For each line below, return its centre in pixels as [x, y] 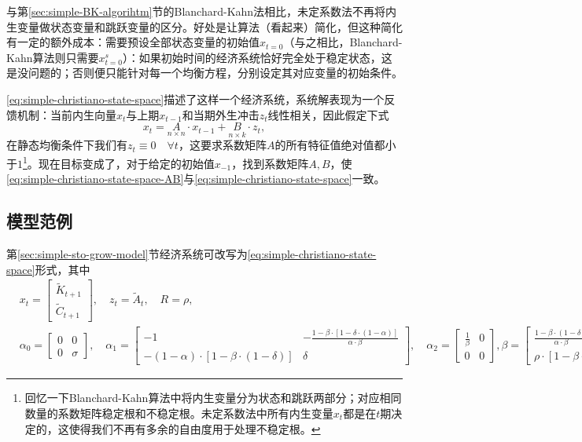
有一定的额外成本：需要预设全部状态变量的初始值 [133, 42]
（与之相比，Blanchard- [343, 42]
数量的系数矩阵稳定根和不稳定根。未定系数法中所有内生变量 [179, 413]
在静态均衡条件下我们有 [67, 145]
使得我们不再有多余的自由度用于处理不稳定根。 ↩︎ [195, 428]
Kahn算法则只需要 [53, 57]
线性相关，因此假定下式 [328, 114]
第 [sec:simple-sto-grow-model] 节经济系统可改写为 [127, 254]
